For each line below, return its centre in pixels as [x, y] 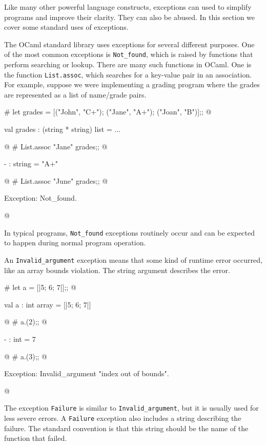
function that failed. [36, 438]
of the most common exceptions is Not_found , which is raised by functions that [129, 54]
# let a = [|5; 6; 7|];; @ [40, 287]
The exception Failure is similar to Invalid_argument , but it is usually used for [131, 408]
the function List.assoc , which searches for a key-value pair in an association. [128, 74]
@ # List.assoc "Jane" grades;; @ [56, 146]
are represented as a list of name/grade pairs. [75, 94]
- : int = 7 [20, 338]
